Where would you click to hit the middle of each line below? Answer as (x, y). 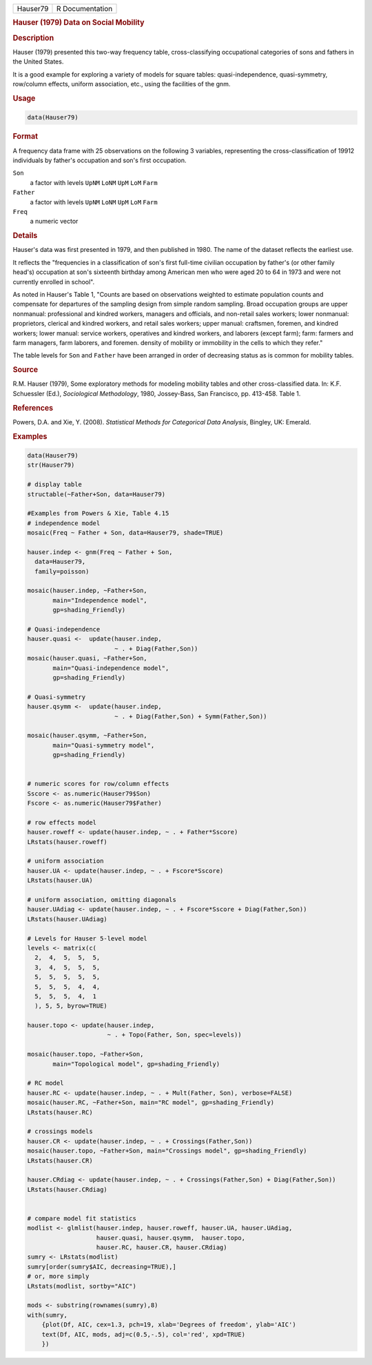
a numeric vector (54, 222)
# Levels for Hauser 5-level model (87, 938)
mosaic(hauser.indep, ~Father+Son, (87, 591)
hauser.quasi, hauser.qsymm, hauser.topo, (171, 1238)
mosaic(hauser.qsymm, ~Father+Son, (87, 736)
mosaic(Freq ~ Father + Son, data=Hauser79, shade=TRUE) (125, 533)
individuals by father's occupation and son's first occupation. (100, 160)
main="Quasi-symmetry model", (104, 745)
